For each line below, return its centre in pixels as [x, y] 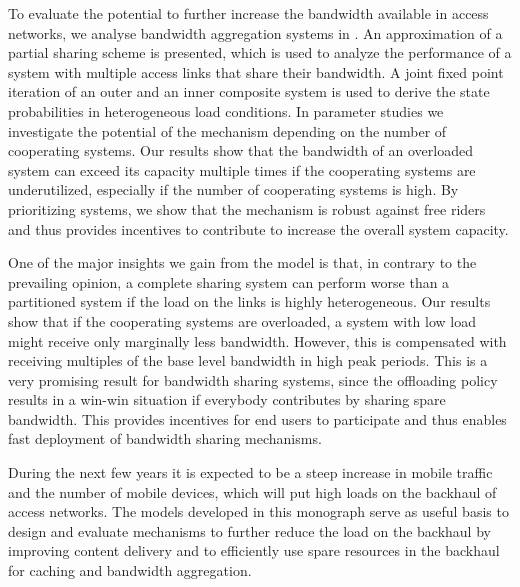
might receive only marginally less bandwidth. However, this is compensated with [257, 340]
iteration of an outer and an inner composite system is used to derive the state [249, 91]
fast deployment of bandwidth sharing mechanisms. [165, 438]
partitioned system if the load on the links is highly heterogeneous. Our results [249, 301]
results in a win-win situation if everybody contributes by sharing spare [227, 399]
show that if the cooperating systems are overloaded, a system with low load [242, 320]
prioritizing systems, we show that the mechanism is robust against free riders [247, 208]
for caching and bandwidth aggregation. [130, 570]
